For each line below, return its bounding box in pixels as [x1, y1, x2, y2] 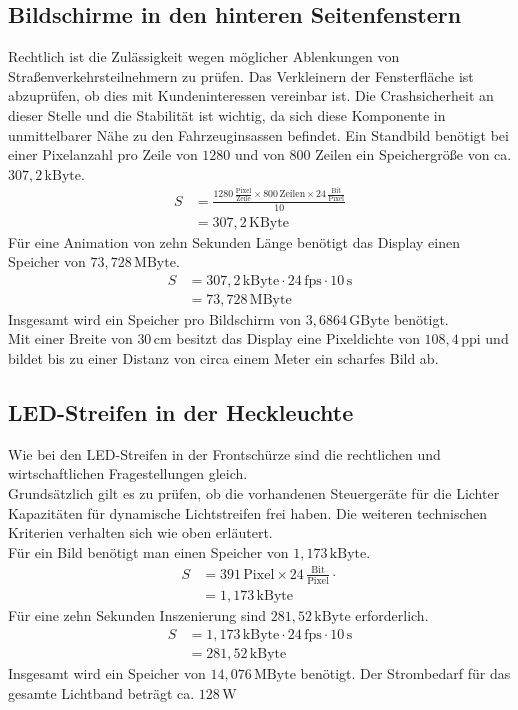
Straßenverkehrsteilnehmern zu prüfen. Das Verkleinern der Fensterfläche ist [8, 65, 474, 86]
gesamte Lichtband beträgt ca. [8, 682, 195, 703]
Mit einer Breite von [8, 328, 133, 349]
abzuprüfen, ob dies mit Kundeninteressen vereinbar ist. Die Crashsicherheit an [8, 85, 494, 106]
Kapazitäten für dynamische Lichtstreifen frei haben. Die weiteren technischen [8, 502, 488, 523]
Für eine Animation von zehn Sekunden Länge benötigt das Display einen [8, 231, 461, 252]
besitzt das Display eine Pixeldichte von [176, 328, 420, 349]
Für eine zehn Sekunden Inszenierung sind [8, 605, 266, 626]
